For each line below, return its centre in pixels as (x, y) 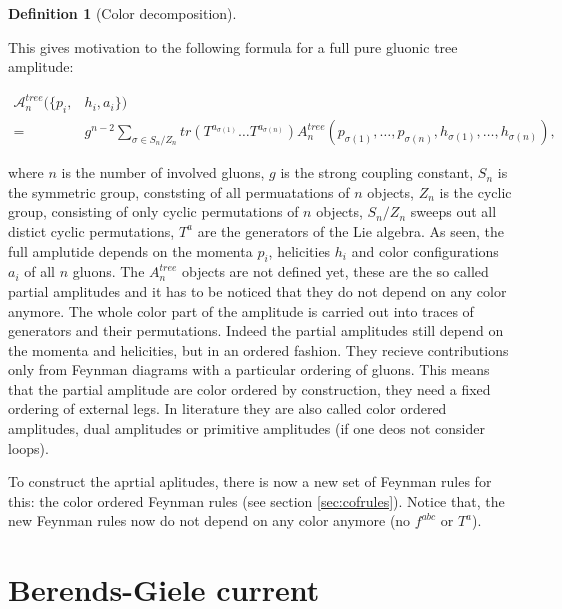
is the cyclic (475, 191)
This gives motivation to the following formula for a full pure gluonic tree (233, 46)
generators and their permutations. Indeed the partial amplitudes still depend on (256, 330)
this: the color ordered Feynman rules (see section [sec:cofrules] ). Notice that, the (256, 500)
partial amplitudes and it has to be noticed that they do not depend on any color (257, 290)
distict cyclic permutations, (91, 230)
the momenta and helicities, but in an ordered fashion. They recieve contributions (258, 349)
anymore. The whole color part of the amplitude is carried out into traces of (241, 310)
